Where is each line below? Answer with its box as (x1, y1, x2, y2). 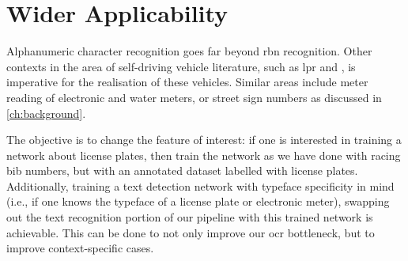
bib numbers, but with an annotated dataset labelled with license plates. (6, 162, 358, 179)
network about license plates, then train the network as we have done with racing (6, 146, 401, 163)
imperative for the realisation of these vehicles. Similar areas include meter (6, 74, 368, 90)
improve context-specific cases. (6, 240, 154, 256)
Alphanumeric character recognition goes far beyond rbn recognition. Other (6, 43, 372, 59)
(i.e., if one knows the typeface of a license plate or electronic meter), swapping (6, 193, 390, 210)
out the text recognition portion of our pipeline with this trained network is (6, 209, 373, 225)
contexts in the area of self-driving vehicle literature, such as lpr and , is (6, 58, 356, 74)
